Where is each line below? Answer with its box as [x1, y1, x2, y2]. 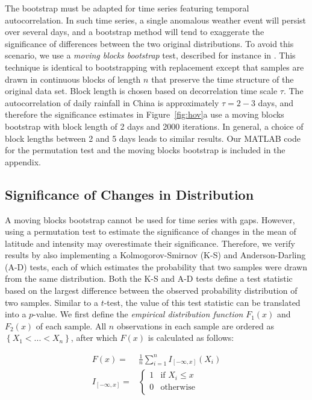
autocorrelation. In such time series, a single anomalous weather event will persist [5, 13, 307, 26]
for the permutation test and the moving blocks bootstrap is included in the [5, 144, 285, 156]
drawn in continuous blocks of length [5, 72, 141, 85]
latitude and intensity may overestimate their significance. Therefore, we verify [5, 237, 295, 249]
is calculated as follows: [148, 331, 234, 344]
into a [5, 308, 27, 320]
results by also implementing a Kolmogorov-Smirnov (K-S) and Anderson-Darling [5, 249, 306, 261]
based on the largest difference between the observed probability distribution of [5, 284, 298, 297]
